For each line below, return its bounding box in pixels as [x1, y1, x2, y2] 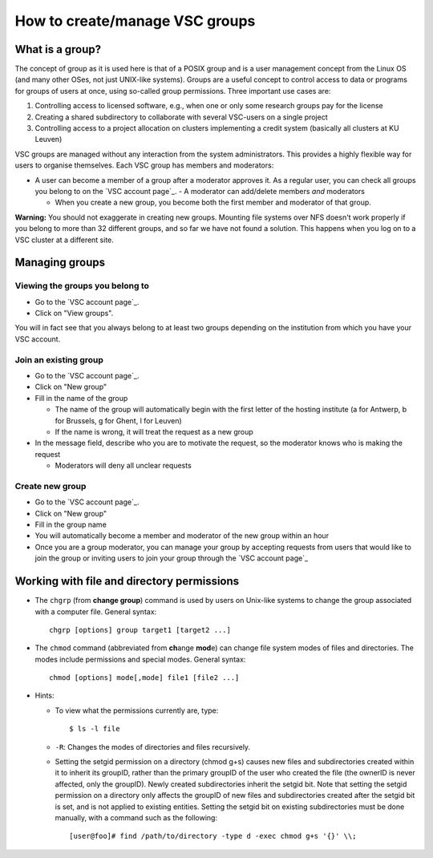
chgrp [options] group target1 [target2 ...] [49, 625, 232, 634]
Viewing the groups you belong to [14, 281, 150, 292]
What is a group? [14, 42, 102, 56]
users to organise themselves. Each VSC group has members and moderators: [14, 160, 274, 170]
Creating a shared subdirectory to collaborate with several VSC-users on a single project [34, 112, 328, 122]
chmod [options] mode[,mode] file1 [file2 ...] [49, 674, 240, 682]
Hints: [34, 690, 55, 701]
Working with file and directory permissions [14, 574, 240, 589]
